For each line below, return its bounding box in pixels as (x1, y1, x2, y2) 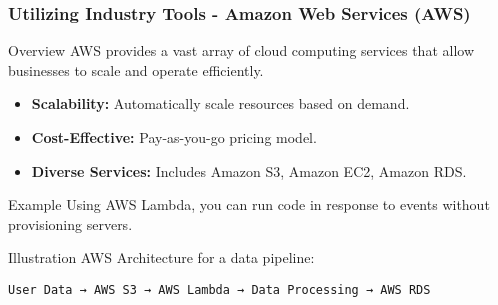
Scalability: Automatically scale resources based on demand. (31, 93, 410, 114)
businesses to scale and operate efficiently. (8, 59, 264, 80)
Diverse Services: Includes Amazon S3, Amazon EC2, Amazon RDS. (31, 160, 467, 181)
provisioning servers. (8, 213, 133, 234)
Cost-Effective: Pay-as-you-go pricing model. (31, 127, 317, 147)
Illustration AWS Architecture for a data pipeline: (8, 247, 315, 268)
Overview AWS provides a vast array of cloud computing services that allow (8, 40, 475, 61)
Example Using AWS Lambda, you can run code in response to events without (8, 194, 490, 215)
